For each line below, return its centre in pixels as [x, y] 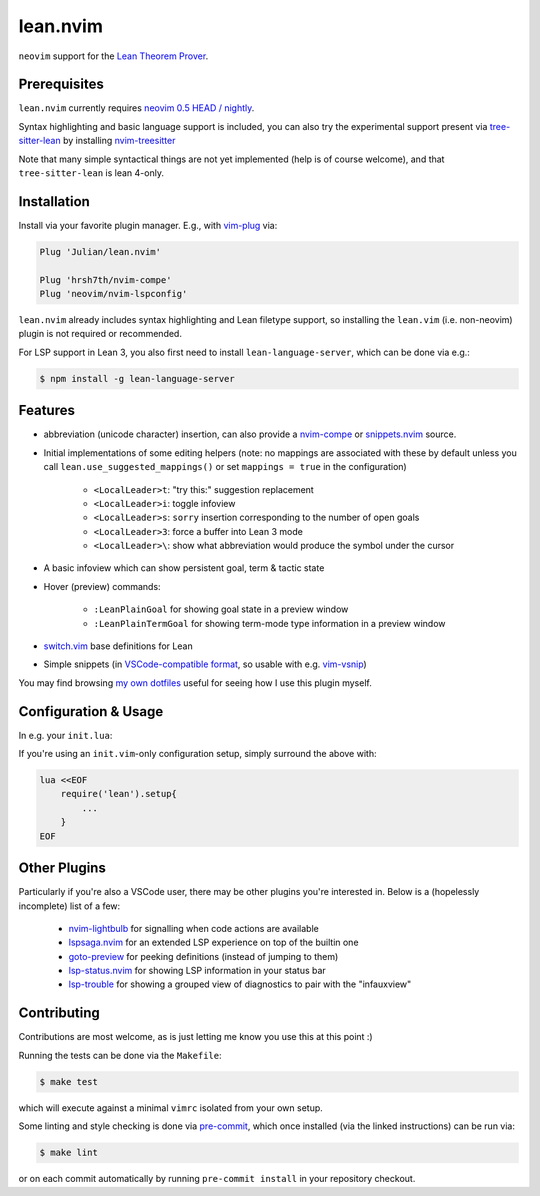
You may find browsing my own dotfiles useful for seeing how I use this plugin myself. [195, 682]
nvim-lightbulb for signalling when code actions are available [193, 928]
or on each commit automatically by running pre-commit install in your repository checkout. [217, 1179]
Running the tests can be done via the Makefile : [120, 1055]
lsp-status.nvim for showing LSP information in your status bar [197, 971]
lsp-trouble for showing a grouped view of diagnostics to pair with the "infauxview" [240, 984]
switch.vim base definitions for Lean [118, 646]
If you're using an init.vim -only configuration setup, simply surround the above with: [197, 754]
